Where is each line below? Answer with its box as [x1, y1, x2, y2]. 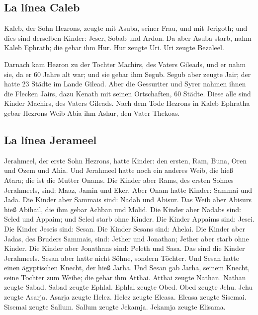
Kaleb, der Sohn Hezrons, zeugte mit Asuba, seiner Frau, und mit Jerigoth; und [4, 23, 248, 33]
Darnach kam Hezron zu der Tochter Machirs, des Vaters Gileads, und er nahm [4, 59, 246, 69]
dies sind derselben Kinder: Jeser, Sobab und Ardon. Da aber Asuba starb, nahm [4, 32, 252, 43]
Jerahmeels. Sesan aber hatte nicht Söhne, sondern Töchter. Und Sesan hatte [4, 252, 239, 263]
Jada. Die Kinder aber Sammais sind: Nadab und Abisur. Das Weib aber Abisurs [4, 194, 252, 205]
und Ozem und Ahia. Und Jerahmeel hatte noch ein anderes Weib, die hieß [4, 165, 233, 175]
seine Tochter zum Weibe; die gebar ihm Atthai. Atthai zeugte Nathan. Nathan [4, 272, 246, 282]
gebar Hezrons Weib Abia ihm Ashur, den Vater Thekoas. [4, 107, 180, 118]
